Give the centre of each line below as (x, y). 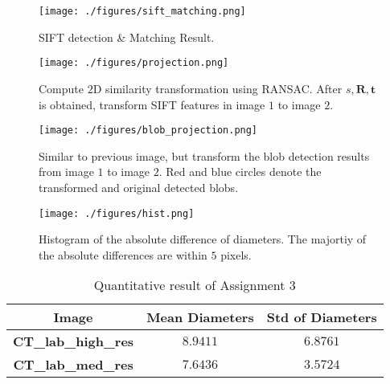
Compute (61, 88)
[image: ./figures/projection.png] (134, 63)
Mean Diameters (200, 317)
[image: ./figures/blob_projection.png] (148, 131)
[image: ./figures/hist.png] (117, 213)
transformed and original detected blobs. (139, 187)
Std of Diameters (322, 317)
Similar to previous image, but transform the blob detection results (204, 155)
